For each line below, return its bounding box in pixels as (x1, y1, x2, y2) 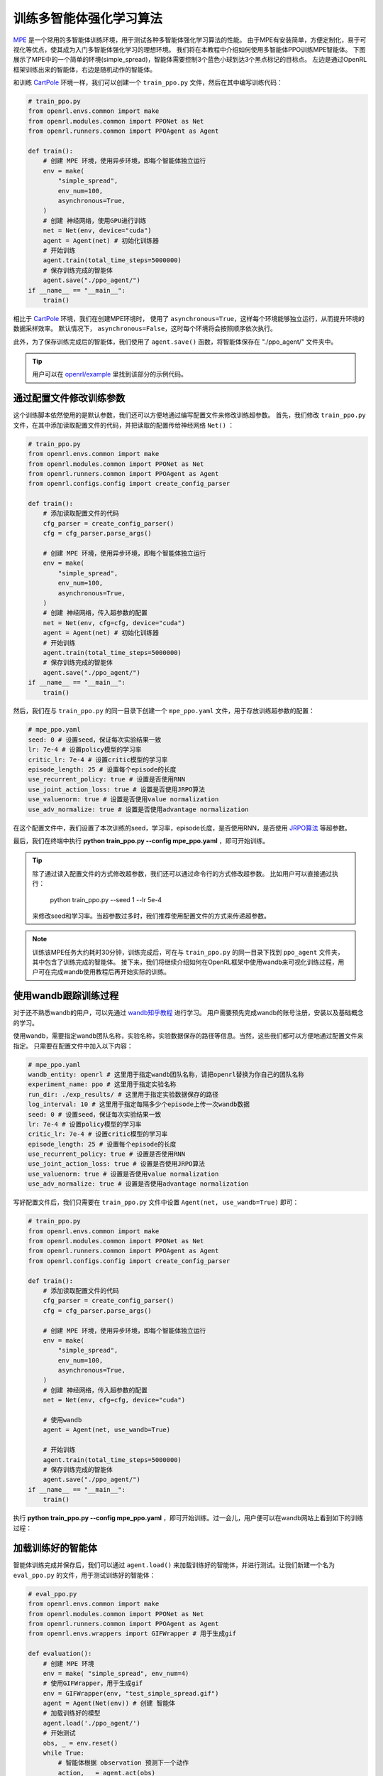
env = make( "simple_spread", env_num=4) (43, 1669, 189, 1677)
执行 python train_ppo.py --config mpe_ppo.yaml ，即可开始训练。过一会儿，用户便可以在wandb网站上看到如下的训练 (13, 1514, 364, 1522)
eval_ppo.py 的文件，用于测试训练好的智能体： (13, 1571, 156, 1579)
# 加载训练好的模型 (43, 1709, 101, 1717)
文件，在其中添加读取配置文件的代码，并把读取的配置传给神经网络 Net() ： (13, 421, 235, 429)
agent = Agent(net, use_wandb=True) (43, 1426, 170, 1434)
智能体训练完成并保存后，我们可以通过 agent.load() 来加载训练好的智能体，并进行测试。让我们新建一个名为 (13, 1561, 335, 1569)
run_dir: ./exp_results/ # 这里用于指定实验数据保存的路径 (28, 1090, 219, 1098)
